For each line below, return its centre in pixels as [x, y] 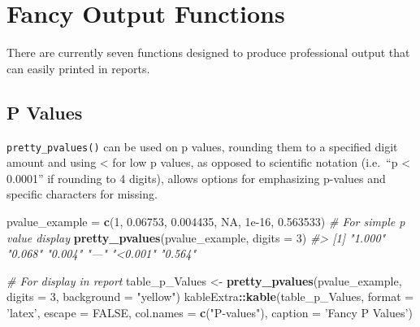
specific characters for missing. [82, 194]
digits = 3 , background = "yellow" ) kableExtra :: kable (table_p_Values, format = [210, 296]
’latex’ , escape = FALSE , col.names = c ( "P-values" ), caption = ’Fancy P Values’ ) [210, 312]
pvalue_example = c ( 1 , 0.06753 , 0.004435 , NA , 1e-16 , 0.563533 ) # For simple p [206, 221]
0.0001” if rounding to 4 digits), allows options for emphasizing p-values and [196, 178]
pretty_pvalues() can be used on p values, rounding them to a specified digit [202, 146]
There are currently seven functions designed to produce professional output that [208, 52]
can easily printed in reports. [78, 68]
